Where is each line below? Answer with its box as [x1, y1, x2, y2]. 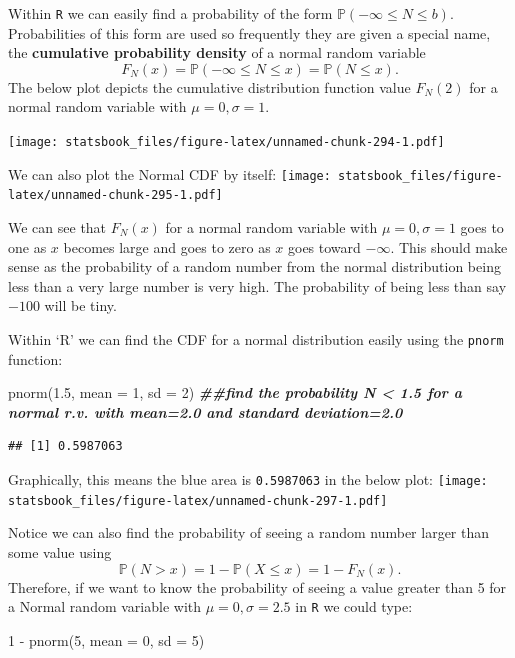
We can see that [8, 217, 107, 237]
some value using [8, 541, 112, 562]
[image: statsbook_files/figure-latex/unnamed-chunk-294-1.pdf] [8, 135, 445, 150]
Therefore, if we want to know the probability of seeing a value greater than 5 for [8, 576, 507, 597]
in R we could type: [295, 596, 413, 617]
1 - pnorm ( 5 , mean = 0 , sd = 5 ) [8, 629, 205, 650]
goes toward [288, 236, 361, 257]
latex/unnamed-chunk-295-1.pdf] [8, 188, 223, 203]
